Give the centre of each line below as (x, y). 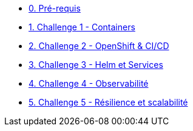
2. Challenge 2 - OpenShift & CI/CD (99, 46)
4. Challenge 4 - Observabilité (89, 83)
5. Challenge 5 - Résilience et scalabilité (108, 102)
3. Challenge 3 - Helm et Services (96, 65)
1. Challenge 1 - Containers (82, 27)
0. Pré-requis (55, 8)
